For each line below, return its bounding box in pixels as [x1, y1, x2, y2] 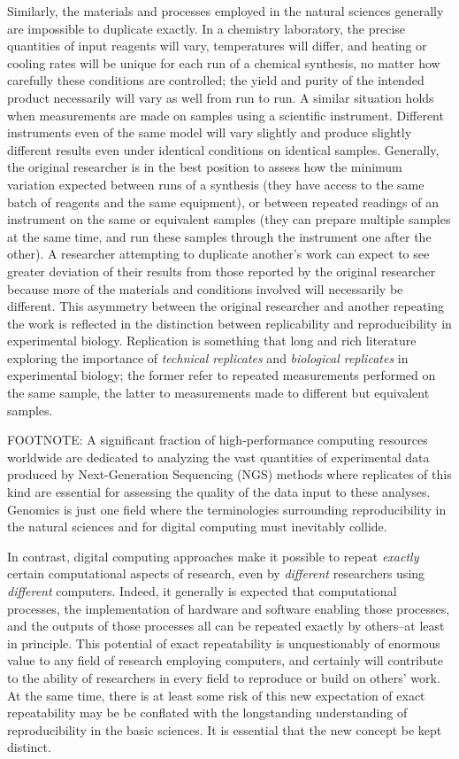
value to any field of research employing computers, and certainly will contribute [7, 651, 444, 670]
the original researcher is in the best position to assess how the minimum [7, 158, 402, 176]
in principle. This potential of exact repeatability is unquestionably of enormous [7, 633, 440, 652]
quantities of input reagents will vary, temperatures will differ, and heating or [7, 36, 427, 55]
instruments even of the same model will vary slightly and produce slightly [7, 123, 412, 142]
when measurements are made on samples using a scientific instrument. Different [7, 105, 444, 124]
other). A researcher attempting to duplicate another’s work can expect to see [7, 244, 430, 263]
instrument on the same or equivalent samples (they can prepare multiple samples [7, 210, 451, 228]
